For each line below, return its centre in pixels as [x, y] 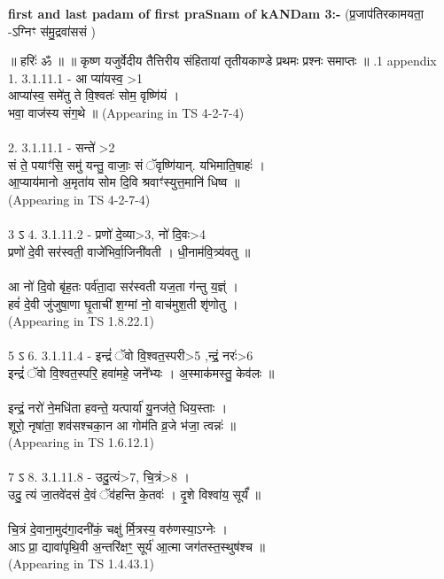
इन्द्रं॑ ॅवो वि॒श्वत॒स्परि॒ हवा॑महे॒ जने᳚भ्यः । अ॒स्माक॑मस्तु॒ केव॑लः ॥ [141, 372]
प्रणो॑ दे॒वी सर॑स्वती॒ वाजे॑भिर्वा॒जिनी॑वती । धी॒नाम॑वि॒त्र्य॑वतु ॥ [129, 251]
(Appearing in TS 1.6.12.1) [81, 442]
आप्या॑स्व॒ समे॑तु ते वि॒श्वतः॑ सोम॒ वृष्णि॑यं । [94, 95]
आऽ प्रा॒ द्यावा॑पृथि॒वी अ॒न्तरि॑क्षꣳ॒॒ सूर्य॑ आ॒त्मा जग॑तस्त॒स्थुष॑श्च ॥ [136, 546]
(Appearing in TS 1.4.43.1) [81, 564]
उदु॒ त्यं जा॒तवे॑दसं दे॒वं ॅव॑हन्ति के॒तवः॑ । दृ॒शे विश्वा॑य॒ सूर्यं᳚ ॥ [134, 494]
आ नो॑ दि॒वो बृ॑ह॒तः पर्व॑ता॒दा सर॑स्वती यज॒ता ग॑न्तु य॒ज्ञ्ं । [123, 286]
